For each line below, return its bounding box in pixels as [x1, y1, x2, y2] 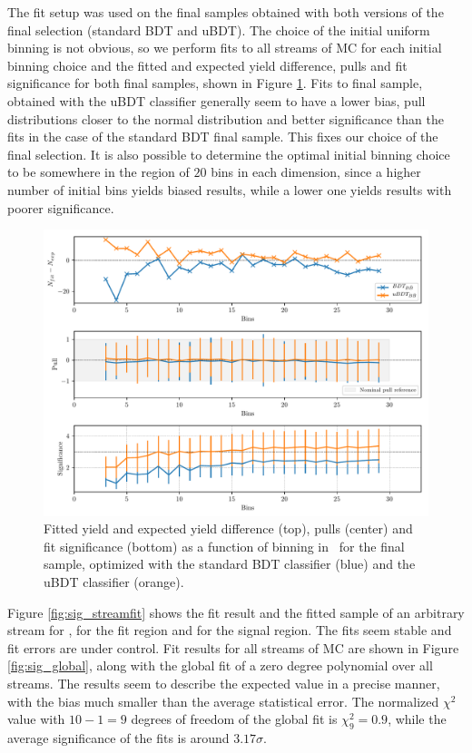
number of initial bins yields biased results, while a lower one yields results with [7, 180, 452, 199]
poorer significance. [7, 198, 114, 217]
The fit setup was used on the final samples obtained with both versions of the [7, 3, 444, 21]
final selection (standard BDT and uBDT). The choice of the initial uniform [7, 20, 430, 39]
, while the [388, 709, 447, 729]
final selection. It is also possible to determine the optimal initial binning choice [7, 144, 450, 163]
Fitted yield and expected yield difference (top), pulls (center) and [44, 519, 413, 538]
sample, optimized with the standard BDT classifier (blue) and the [44, 554, 416, 573]
